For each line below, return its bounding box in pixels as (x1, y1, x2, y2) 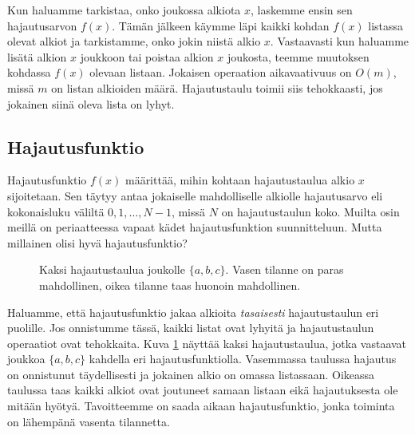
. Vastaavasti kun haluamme (270, 33, 409, 49)
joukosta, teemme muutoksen (227, 48, 370, 65)
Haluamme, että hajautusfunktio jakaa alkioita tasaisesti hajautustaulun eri (7, 303, 379, 320)
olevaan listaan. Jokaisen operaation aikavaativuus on (89, 64, 352, 81)
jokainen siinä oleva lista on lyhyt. (7, 95, 175, 112)
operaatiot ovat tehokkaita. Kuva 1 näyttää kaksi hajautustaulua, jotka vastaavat (7, 334, 407, 351)
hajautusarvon (7, 17, 77, 34)
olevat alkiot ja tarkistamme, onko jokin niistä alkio (7, 33, 261, 49)
